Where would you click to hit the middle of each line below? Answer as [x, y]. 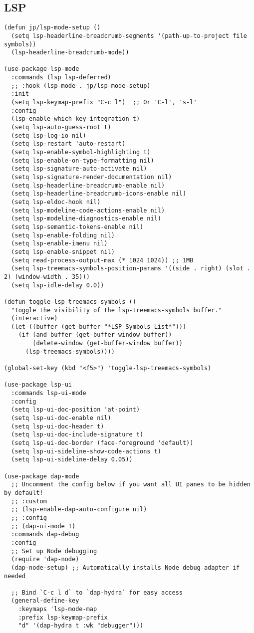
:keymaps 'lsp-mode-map [58, 609]
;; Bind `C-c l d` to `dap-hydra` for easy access [97, 592]
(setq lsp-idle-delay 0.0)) [58, 285]
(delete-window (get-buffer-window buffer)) [108, 343]
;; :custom [29, 501]
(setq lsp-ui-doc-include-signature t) [77, 435]
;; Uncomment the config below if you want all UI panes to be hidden [131, 485]
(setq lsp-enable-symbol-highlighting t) [81, 152]
